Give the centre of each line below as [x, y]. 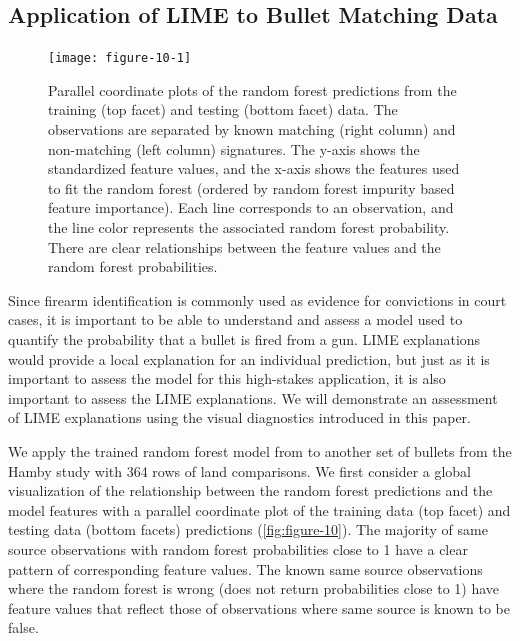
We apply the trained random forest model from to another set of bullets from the [260, 450]
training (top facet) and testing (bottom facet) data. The [223, 109]
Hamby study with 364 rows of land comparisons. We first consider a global [240, 470]
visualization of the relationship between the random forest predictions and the [250, 490]
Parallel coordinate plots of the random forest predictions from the [252, 89]
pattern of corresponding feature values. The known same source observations [245, 568]
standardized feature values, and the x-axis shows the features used [254, 168]
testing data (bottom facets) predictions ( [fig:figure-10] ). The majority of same [248, 529]
